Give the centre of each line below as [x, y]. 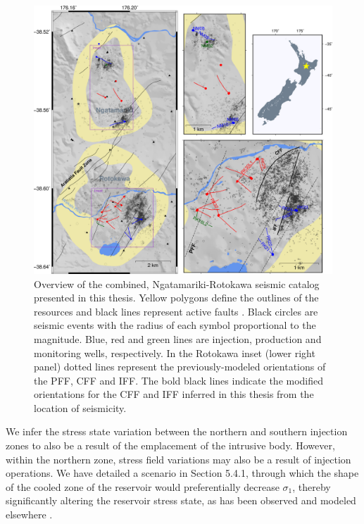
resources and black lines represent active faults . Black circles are [176, 311]
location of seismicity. [80, 407]
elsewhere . [29, 514]
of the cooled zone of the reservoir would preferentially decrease [143, 486]
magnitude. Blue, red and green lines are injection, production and [178, 338]
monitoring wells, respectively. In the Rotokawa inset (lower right [175, 353]
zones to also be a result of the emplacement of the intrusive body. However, [170, 445]
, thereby [312, 486]
